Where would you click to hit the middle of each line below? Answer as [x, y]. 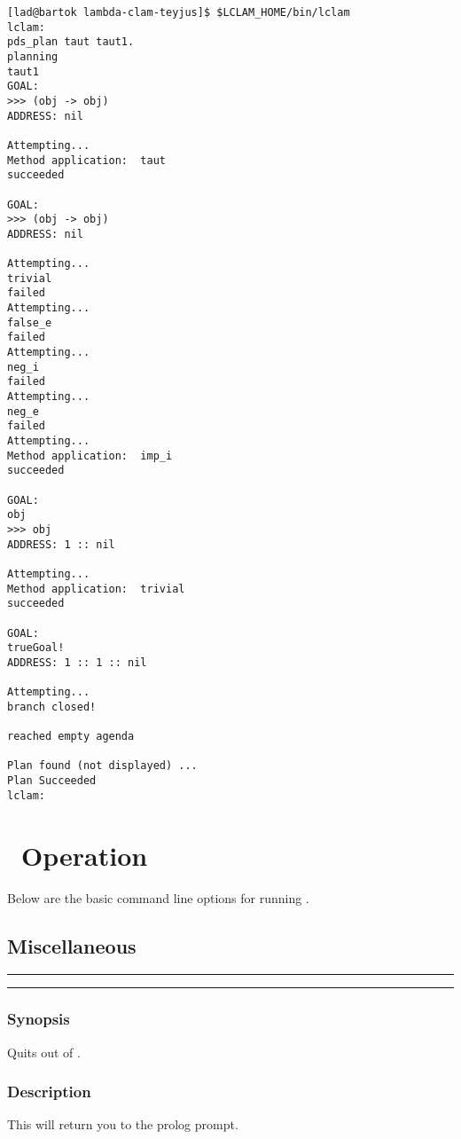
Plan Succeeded [52, 781]
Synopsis [39, 1019]
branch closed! [52, 707]
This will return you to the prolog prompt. [123, 1124]
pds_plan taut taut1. [71, 42]
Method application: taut [86, 160]
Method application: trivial [96, 589]
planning [33, 56]
